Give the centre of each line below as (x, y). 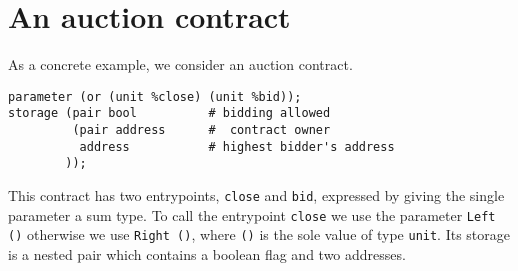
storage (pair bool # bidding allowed (169, 113)
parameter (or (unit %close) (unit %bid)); (155, 96)
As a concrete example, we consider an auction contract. (180, 64)
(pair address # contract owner (201, 130)
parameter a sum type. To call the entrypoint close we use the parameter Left (252, 214)
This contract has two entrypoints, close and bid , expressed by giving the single (256, 195)
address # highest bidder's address (237, 146)
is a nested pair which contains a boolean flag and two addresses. (207, 253)
